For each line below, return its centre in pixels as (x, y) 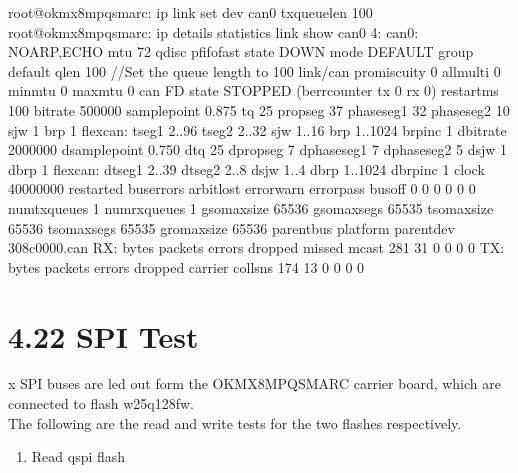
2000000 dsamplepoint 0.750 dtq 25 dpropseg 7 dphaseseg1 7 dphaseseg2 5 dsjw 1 (258, 149)
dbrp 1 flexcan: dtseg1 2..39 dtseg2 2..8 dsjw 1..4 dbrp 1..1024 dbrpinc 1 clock (246, 168)
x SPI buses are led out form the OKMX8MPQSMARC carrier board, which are (254, 383)
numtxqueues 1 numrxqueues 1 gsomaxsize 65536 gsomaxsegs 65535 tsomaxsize (251, 207)
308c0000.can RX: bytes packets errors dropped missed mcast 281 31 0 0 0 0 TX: (256, 247)
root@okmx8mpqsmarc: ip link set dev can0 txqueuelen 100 (190, 12)
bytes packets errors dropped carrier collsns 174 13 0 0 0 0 (186, 266)
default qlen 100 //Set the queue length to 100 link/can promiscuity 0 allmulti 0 (254, 70)
